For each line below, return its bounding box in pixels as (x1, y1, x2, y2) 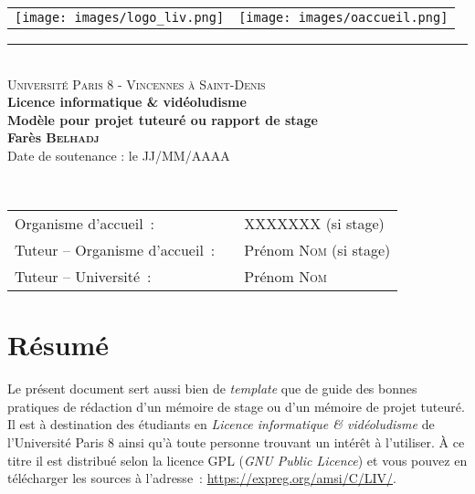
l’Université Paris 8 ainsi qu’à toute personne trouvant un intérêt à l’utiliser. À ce (7, 433, 465, 452)
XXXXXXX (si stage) (244, 213, 385, 235)
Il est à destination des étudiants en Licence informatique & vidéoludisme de (7, 415, 435, 434)
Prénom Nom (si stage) (244, 239, 391, 261)
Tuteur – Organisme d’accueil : (15, 239, 216, 261)
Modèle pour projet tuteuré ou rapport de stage (7, 110, 318, 129)
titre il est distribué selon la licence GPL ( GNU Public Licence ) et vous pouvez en (7, 450, 468, 469)
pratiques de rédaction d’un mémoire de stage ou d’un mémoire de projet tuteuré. (7, 396, 465, 415)
